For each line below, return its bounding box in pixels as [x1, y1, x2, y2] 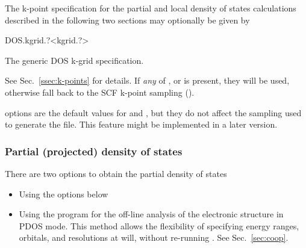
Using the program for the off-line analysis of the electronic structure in [19, 208, 284, 220]
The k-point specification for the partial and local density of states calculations [5, 2, 296, 14]
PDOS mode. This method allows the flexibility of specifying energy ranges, [19, 219, 299, 232]
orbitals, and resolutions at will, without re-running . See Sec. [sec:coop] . [19, 231, 289, 244]
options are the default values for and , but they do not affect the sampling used [5, 106, 302, 119]
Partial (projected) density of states [5, 143, 183, 158]
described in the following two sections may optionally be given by [5, 13, 250, 26]
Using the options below [19, 187, 108, 200]
